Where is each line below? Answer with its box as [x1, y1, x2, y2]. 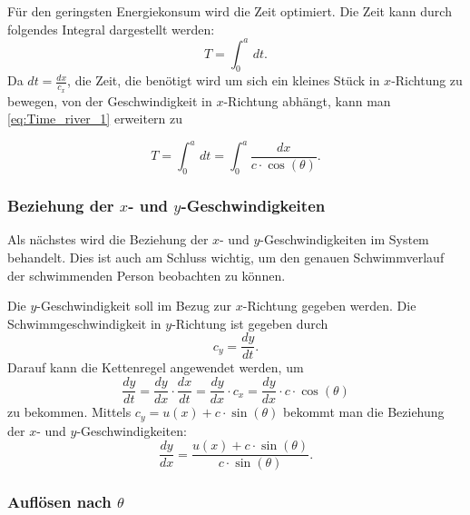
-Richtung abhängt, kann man [223, 91, 391, 110]
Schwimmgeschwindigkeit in [7, 313, 162, 332]
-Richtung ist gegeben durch [171, 313, 328, 332]
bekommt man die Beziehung [283, 402, 445, 421]
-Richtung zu [391, 71, 463, 90]
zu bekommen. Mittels [7, 402, 132, 421]
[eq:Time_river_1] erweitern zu [7, 109, 183, 128]
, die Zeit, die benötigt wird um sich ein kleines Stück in [67, 71, 380, 90]
